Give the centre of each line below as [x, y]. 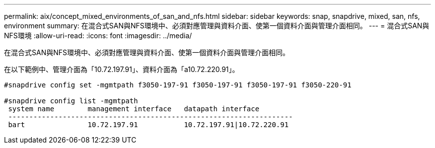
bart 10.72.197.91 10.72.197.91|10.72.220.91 [148, 125]
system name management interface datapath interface [134, 109]
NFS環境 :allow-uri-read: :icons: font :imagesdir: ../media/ [98, 36]
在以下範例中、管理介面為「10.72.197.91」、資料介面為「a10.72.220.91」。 [122, 69]
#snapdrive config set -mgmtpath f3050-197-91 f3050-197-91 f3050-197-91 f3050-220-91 [178, 85]
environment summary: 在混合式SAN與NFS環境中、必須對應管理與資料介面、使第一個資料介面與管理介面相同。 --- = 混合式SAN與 [217, 26]
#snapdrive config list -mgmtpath [71, 101]
